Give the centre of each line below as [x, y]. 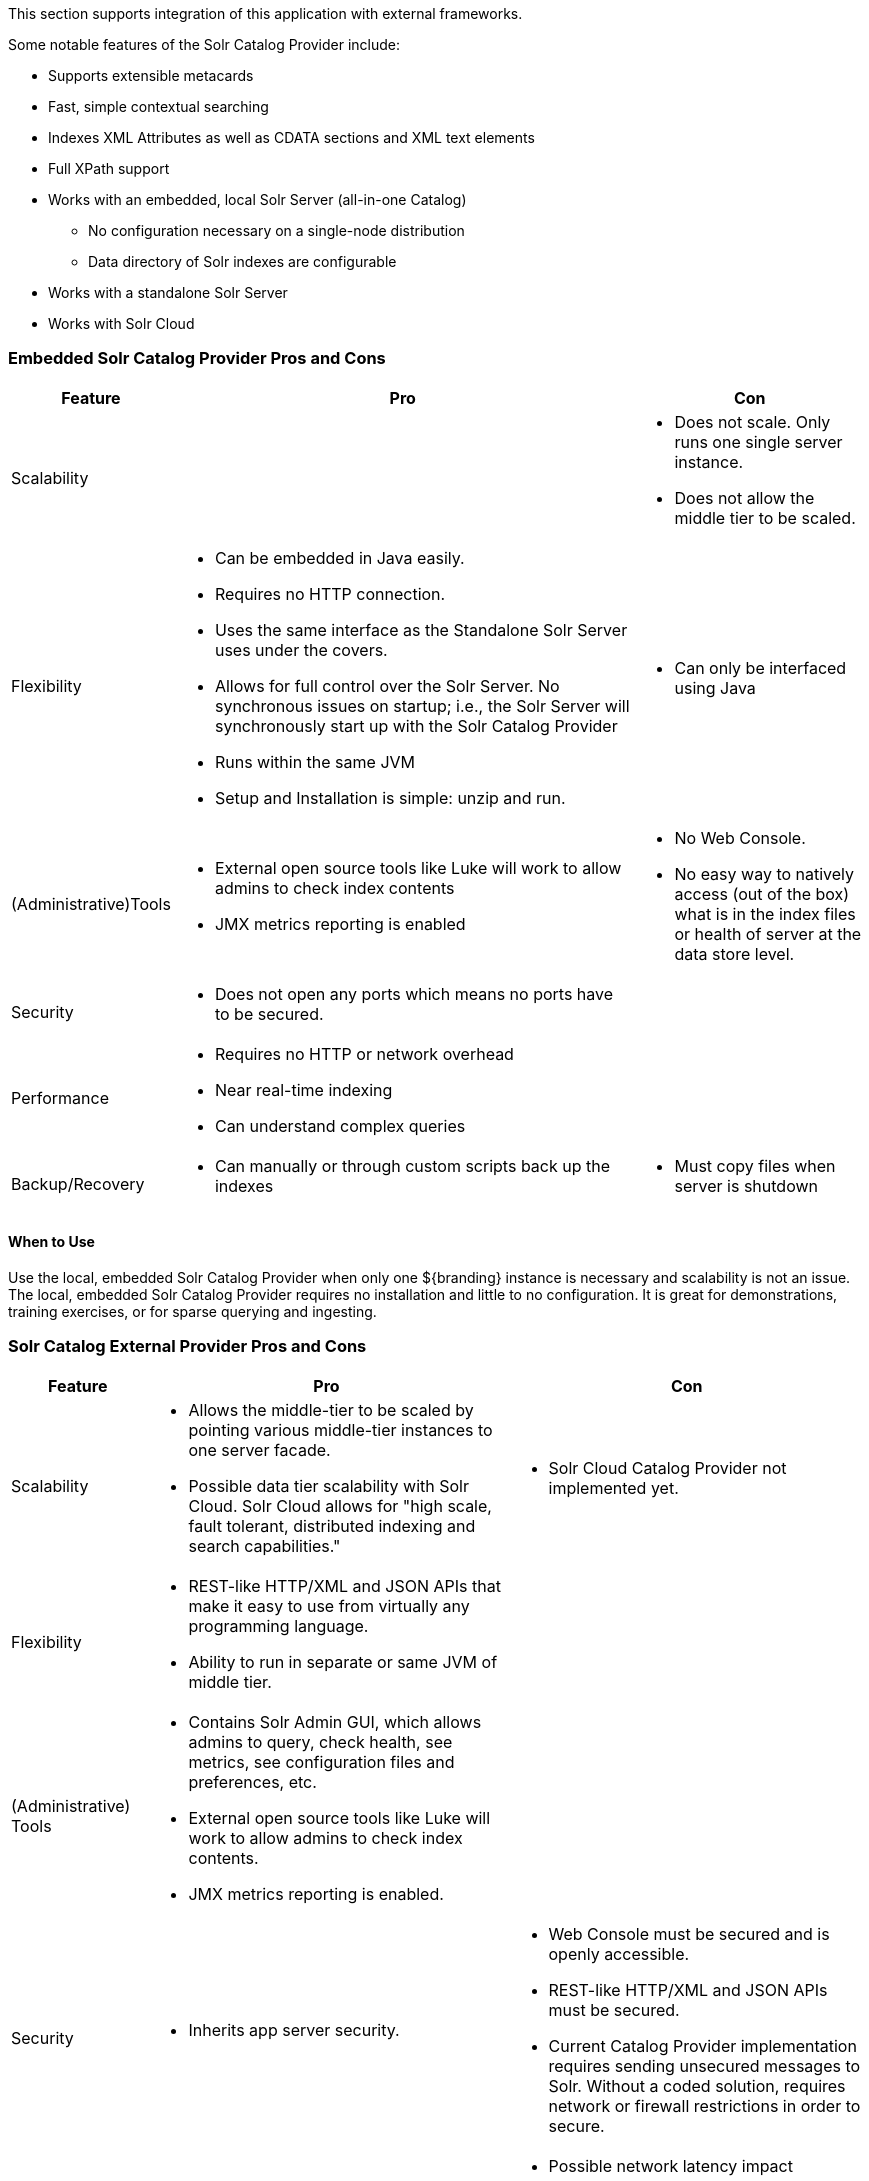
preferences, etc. [252, 1781]
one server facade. [259, 1449]
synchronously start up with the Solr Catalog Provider [416, 725]
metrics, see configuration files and [321, 1761]
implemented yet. [613, 1487]
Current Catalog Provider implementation [702, 2045]
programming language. [278, 1625]
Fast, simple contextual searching [158, 106]
